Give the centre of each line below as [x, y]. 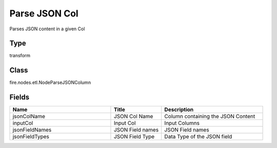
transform [20, 55]
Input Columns [182, 123]
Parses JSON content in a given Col [47, 29]
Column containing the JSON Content [210, 117]
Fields [19, 97]
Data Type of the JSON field [198, 137]
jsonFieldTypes [31, 137]
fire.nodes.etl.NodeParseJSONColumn [50, 83]
